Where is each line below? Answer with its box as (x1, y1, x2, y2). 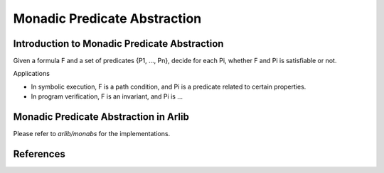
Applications (13, 69, 50, 78)
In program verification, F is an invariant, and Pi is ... (31, 92, 183, 101)
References (13, 147, 65, 160)
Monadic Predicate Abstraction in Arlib (13, 111, 190, 123)
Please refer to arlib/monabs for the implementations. (13, 130, 171, 138)
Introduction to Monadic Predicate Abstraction (13, 38, 224, 50)
